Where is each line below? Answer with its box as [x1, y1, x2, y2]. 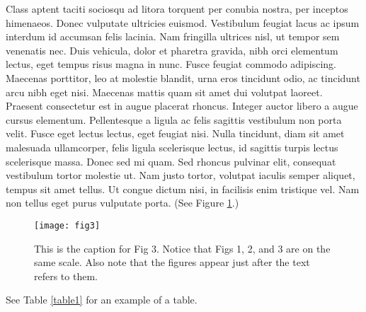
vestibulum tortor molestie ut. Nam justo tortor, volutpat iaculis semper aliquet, [6, 168, 355, 183]
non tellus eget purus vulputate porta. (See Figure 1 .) [6, 195, 239, 210]
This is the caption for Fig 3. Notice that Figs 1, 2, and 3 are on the [34, 241, 331, 255]
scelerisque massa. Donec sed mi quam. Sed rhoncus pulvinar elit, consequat [6, 154, 336, 168]
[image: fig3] [34, 220, 101, 231]
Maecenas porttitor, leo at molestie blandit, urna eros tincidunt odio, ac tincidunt [6, 70, 360, 85]
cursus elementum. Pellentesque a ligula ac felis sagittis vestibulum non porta [6, 112, 342, 127]
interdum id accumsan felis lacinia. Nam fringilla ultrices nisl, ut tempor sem [6, 29, 340, 44]
